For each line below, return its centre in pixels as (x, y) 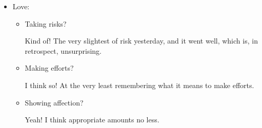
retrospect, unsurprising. (63, 50)
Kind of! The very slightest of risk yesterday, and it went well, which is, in (141, 41)
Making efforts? (49, 68)
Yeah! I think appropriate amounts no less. (92, 120)
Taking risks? (46, 23)
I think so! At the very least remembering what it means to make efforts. (139, 85)
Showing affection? (54, 102)
